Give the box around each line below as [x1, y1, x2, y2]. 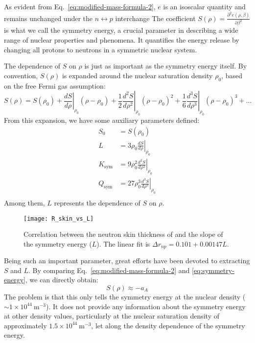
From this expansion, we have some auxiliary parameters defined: [4, 114, 200, 125]
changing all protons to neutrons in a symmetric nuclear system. [4, 44, 197, 54]
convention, [4, 70, 38, 80]
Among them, [4, 197, 45, 207]
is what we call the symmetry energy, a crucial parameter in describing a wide [4, 25, 238, 35]
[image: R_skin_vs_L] [23, 215, 94, 222]
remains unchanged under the [4, 13, 93, 23]
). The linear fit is [96, 238, 150, 249]
